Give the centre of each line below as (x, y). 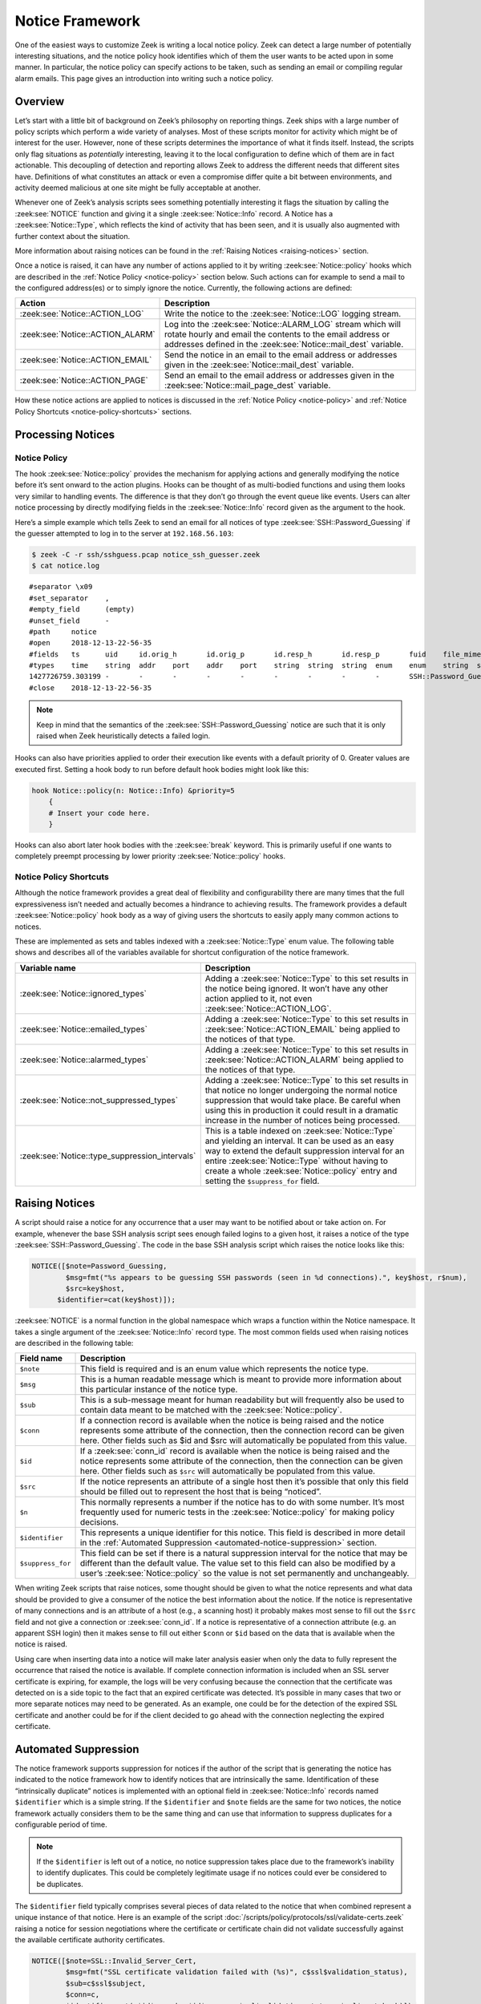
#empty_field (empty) (82, 610)
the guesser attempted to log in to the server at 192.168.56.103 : (124, 533)
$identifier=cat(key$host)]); (117, 1300)
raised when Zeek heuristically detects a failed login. (123, 736)
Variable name (48, 968)
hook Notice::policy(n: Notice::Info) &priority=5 (133, 790)
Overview (40, 101)
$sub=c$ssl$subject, (106, 1983)
